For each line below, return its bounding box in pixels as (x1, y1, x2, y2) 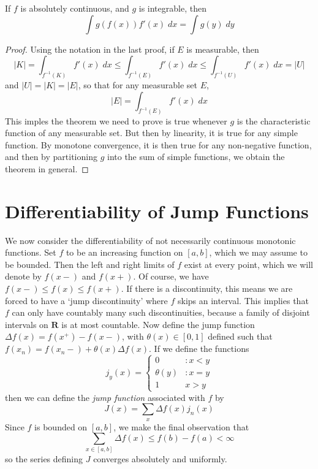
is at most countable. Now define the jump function (61, 318, 255, 330)
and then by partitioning (5, 150, 97, 163)
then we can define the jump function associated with (5, 391, 205, 403)
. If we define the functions (149, 342, 249, 355)
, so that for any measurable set (78, 78, 198, 91)
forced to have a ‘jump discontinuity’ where (5, 294, 168, 307)
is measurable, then (186, 42, 259, 55)
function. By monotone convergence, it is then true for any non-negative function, (5, 138, 312, 151)
